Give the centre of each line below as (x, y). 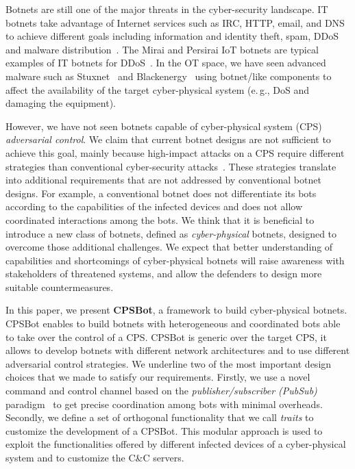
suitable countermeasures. (60, 287)
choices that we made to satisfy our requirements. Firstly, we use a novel (158, 377)
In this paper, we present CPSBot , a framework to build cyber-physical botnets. (176, 310)
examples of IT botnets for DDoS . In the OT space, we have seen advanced (166, 63)
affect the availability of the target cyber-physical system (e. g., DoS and (158, 89)
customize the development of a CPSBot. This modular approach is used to (164, 430)
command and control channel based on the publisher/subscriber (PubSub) (161, 391)
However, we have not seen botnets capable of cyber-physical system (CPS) (164, 126)
